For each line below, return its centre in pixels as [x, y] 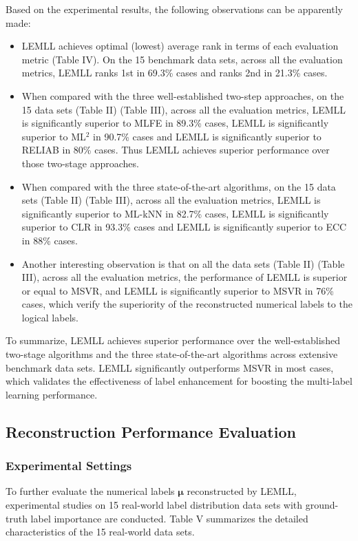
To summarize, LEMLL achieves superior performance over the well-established [173, 340]
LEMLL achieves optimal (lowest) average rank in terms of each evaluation [180, 46]
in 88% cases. [50, 240]
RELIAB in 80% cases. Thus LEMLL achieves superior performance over [176, 150]
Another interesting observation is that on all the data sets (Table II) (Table [183, 263]
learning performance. [52, 394]
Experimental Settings [69, 466]
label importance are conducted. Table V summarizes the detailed [169, 518]
